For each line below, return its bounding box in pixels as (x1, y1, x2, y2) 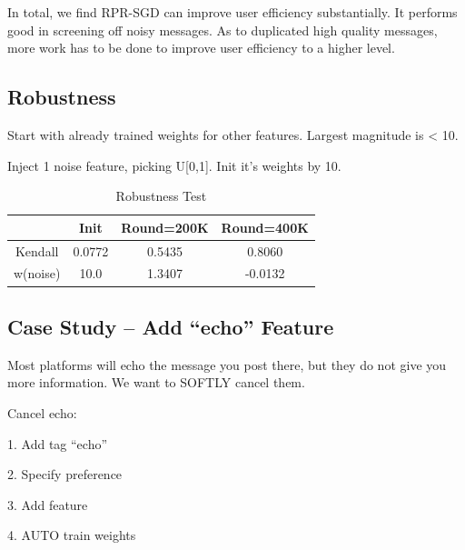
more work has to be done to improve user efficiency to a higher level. (7, 38, 395, 57)
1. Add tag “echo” (7, 434, 108, 453)
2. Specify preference (7, 465, 123, 484)
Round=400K (221, 217, 309, 236)
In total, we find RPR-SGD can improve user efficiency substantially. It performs (7, 3, 458, 21)
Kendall (15, 241, 59, 260)
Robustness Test (115, 186, 207, 205)
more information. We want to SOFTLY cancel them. (7, 373, 305, 392)
